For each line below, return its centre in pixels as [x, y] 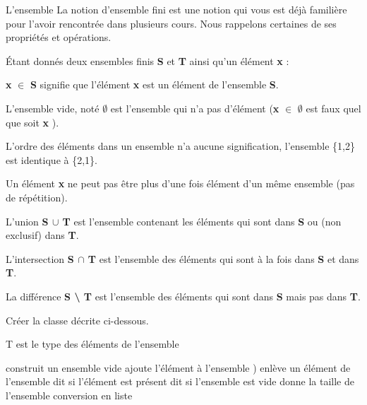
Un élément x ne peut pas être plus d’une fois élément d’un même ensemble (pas [180, 183]
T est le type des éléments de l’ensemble [92, 344]
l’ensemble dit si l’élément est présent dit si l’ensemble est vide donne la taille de [180, 381]
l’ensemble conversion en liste [69, 395]
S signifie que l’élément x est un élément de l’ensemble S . [154, 84]
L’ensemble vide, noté [53, 108]
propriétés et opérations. [59, 37]
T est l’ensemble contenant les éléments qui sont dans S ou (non [202, 221]
